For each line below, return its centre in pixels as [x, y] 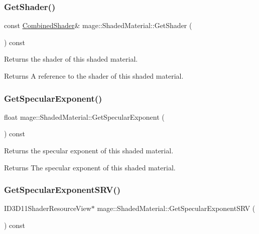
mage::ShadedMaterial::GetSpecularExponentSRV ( [176, 208]
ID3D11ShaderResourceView [48, 208]
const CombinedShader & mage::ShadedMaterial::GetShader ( [98, 25]
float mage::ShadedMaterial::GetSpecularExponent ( [84, 116]
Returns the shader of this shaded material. [71, 59]
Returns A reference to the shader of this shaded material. [94, 76]
